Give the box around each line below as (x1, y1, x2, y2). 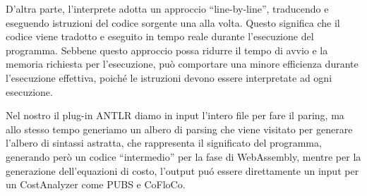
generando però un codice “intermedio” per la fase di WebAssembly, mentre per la (6, 149, 361, 164)
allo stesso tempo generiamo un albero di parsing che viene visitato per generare (6, 121, 353, 136)
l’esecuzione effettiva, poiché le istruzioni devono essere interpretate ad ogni (6, 70, 332, 85)
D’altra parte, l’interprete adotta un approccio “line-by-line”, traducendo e (6, 1, 329, 16)
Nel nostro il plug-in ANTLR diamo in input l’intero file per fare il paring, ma (6, 108, 344, 123)
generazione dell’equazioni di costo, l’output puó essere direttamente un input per (6, 163, 359, 178)
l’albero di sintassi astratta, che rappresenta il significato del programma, (6, 135, 322, 150)
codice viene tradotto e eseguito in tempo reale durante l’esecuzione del (6, 29, 314, 44)
